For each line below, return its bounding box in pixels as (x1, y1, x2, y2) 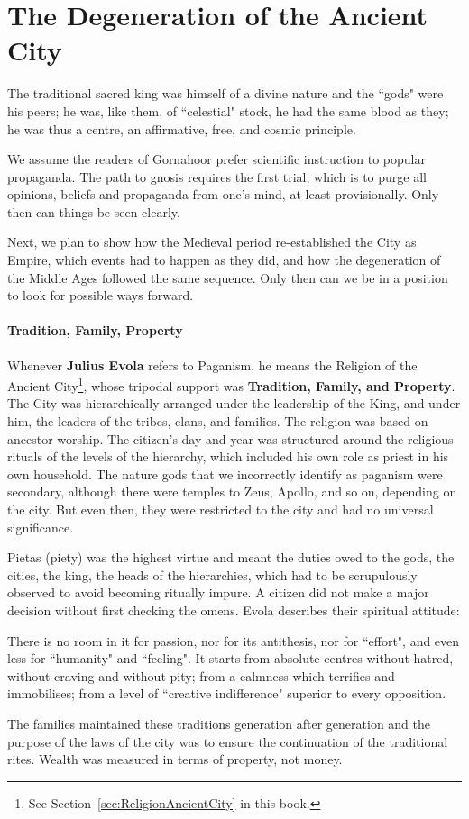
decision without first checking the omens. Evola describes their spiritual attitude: (7, 601, 460, 620)
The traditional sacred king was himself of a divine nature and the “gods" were (7, 84, 444, 103)
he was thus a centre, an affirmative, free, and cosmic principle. (7, 119, 356, 138)
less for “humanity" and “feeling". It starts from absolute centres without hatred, (7, 649, 454, 668)
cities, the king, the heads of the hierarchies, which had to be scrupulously (7, 565, 418, 584)
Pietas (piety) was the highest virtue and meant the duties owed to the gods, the (7, 548, 455, 567)
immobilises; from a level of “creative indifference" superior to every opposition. (7, 684, 446, 703)
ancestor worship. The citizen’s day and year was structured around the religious (7, 429, 454, 448)
